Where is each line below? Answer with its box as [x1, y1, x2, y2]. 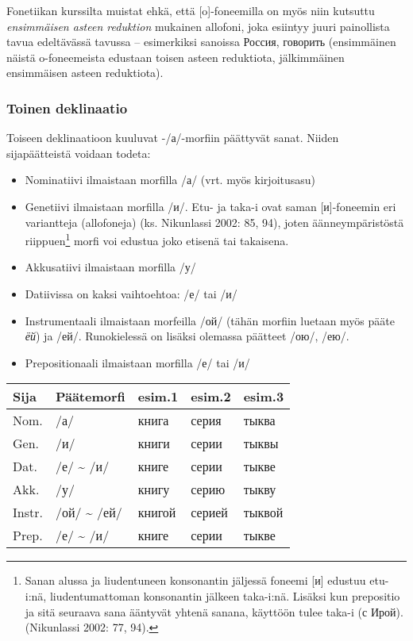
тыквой [243, 503, 284, 522]
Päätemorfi [55, 387, 125, 406]
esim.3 [243, 387, 284, 406]
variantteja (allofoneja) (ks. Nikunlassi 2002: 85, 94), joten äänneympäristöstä [25, 213, 404, 230]
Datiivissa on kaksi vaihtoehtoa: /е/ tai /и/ [25, 286, 237, 301]
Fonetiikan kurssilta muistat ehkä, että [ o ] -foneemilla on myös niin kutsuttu [6, 2, 375, 18]
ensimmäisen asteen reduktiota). [6, 64, 164, 81]
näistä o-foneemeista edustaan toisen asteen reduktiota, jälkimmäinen [6, 48, 345, 65]
